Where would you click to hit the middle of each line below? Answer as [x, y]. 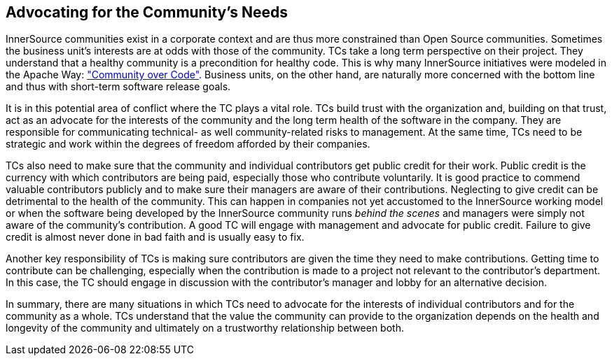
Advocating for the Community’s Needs [147, 12]
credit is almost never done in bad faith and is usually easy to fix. [155, 237]
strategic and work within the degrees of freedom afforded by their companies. [188, 144]
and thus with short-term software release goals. [118, 87]
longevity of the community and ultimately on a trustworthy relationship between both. [205, 328]
